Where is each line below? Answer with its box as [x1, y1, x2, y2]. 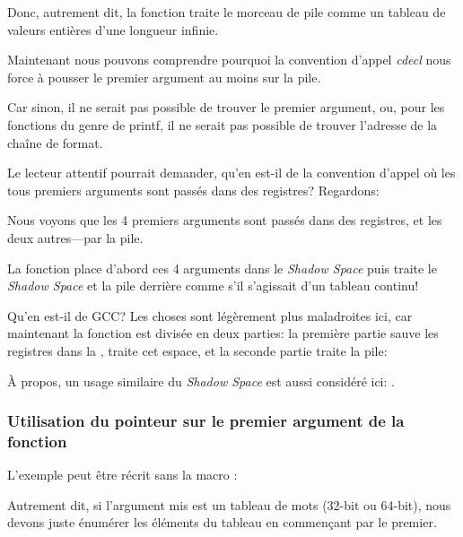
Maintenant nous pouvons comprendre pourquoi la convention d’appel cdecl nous [7, 50, 451, 69]
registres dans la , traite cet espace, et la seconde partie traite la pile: [7, 341, 388, 359]
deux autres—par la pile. [7, 228, 144, 247]
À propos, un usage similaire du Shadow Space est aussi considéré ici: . [7, 371, 395, 390]
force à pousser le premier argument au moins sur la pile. [7, 67, 321, 86]
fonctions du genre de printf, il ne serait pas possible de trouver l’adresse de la [7, 115, 438, 134]
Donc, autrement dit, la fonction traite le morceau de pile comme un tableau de [7, 3, 446, 21]
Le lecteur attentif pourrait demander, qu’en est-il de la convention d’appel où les [7, 163, 456, 182]
